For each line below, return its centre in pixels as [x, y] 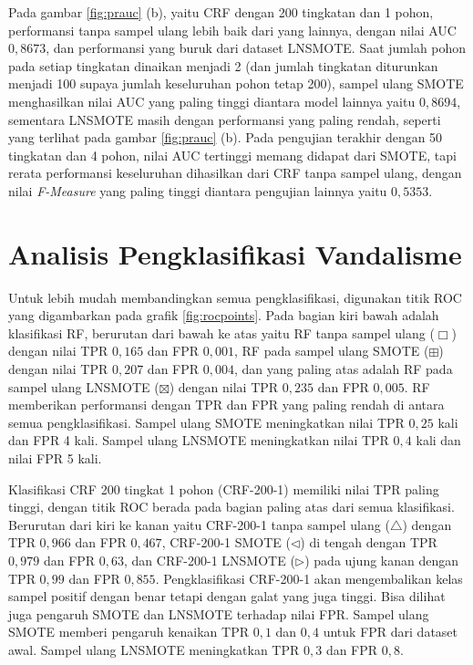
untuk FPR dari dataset [391, 632]
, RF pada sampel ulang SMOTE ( [331, 351]
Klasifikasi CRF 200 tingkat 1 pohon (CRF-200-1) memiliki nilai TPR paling [224, 488]
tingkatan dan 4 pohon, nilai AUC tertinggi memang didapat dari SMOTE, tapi [232, 155]
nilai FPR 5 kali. [55, 458]
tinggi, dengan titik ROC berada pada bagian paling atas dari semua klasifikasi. [231, 507]
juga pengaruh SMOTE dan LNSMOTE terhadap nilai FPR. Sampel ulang [219, 613]
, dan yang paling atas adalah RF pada [343, 369]
